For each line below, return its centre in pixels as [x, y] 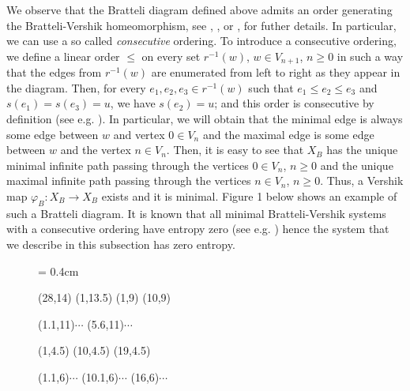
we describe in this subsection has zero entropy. [121, 244]
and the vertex [96, 150]
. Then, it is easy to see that [235, 150]
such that [271, 87]
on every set [171, 56]
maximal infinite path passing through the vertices [129, 180]
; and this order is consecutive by [294, 103]
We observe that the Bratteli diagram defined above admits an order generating [199, 9]
